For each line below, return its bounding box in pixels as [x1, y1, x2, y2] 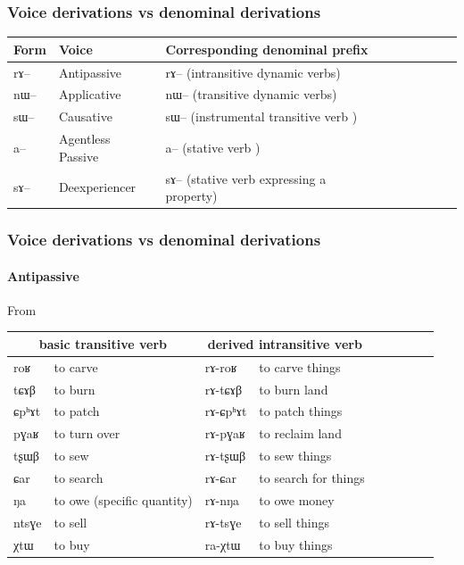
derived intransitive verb [207, 334, 362, 353]
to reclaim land [259, 424, 342, 443]
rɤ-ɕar [204, 469, 236, 487]
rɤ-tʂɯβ [204, 446, 246, 465]
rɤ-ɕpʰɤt [204, 402, 247, 420]
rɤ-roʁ [204, 357, 237, 376]
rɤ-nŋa [204, 490, 240, 509]
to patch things [259, 402, 343, 420]
